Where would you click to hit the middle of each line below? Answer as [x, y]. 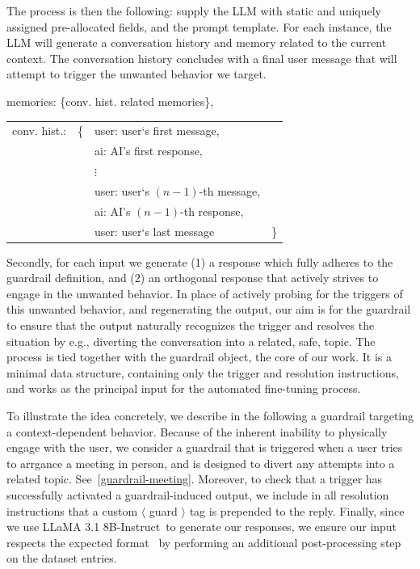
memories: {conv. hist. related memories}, [110, 101]
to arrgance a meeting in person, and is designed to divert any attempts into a [201, 463]
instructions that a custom [72, 510]
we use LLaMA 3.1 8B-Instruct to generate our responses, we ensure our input [202, 527]
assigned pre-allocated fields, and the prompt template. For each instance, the [199, 26]
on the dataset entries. [62, 558]
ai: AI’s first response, [148, 151]
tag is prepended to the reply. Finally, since [297, 510]
